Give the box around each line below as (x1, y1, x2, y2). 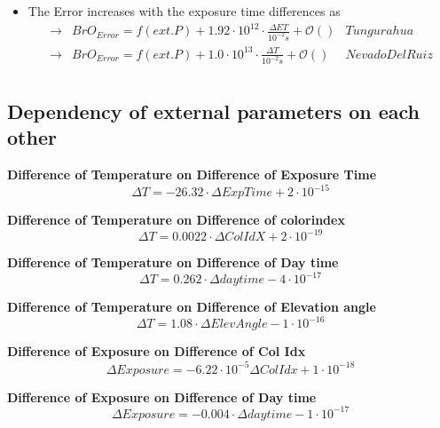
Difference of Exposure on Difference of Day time (7, 387, 317, 406)
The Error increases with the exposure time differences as (27, 2, 341, 20)
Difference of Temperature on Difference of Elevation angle (7, 297, 376, 316)
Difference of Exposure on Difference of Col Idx (7, 342, 306, 361)
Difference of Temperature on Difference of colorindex (7, 210, 345, 229)
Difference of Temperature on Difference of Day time (7, 253, 339, 272)
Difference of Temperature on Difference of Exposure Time (7, 165, 377, 184)
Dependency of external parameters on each (7, 97, 420, 124)
